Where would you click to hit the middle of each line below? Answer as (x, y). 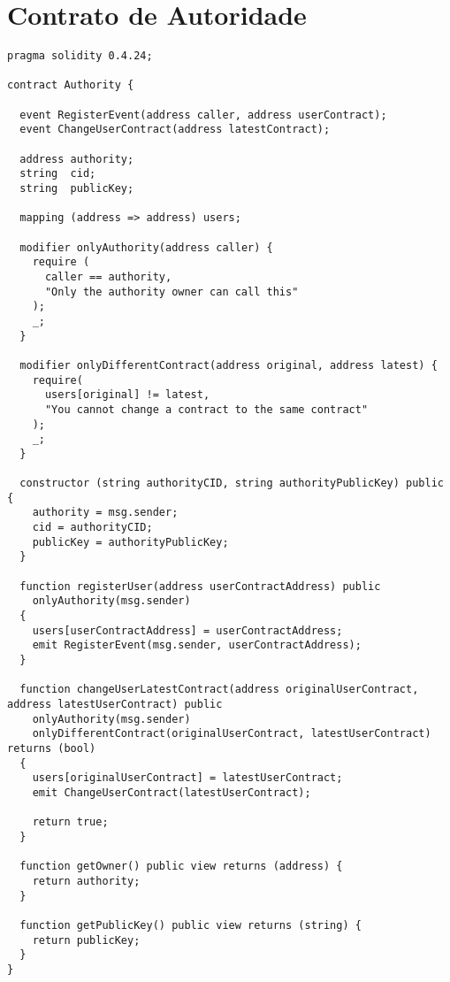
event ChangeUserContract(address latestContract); (175, 130)
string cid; (58, 174)
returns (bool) (52, 748)
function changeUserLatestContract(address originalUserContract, (219, 690)
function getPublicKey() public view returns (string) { (191, 925)
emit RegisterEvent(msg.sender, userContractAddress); (197, 645)
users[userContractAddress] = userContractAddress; (187, 630)
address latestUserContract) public (115, 704)
